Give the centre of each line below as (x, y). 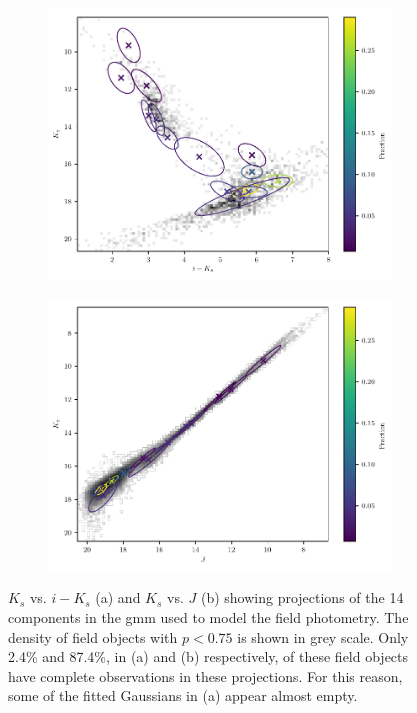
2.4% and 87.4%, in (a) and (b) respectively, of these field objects (208, 656)
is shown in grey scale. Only (323, 636)
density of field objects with (93, 636)
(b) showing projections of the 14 (302, 597)
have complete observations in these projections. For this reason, (205, 675)
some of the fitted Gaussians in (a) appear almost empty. (183, 695)
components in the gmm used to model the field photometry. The (208, 616)
